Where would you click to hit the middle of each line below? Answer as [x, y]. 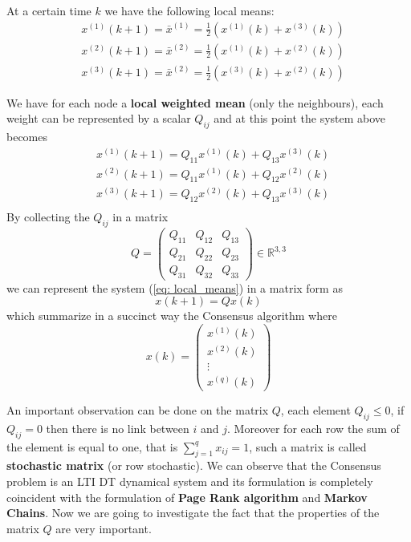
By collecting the [48, 217]
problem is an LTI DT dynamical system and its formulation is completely [190, 481]
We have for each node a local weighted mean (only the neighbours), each [195, 102]
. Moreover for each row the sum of [313, 428]
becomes [27, 137]
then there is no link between [118, 428]
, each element [315, 410]
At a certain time [49, 10]
